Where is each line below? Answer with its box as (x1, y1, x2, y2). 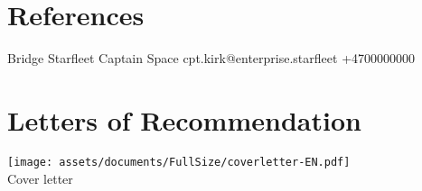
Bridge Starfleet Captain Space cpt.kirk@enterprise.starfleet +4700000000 (7, 49, 416, 68)
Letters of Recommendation (7, 101, 361, 138)
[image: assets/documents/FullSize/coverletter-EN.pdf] (7, 155, 351, 168)
